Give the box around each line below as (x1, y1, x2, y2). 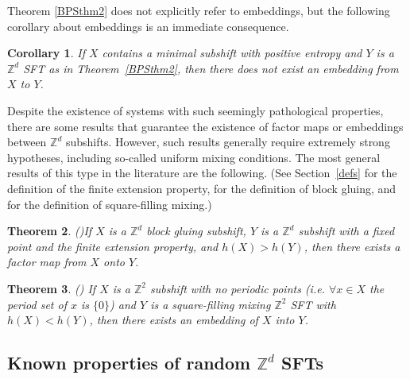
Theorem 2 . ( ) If (7, 222, 92, 239)
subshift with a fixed (298, 222, 395, 239)
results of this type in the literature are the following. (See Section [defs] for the (7, 164, 397, 181)
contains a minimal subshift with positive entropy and (102, 44, 362, 61)
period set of (7, 296, 67, 312)
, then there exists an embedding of (89, 311, 258, 328)
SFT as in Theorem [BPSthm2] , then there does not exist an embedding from (23, 60, 399, 76)
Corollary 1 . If (7, 44, 85, 61)
